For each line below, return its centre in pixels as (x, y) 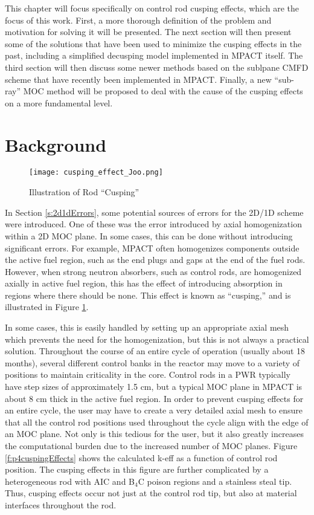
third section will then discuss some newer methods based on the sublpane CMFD (157, 67)
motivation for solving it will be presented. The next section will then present (148, 32)
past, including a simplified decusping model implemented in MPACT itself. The (154, 55)
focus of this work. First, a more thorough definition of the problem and (138, 20)
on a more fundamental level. (59, 102)
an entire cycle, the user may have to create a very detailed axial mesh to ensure (154, 410)
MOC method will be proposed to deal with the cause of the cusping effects (163, 91)
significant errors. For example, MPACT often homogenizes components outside (152, 248)
